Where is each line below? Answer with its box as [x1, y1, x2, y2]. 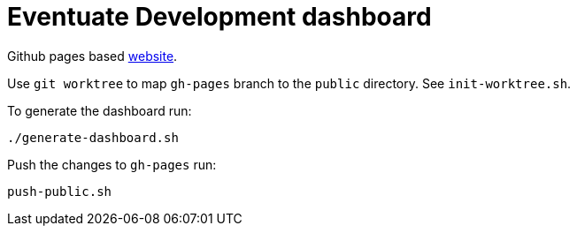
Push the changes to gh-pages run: [7, 156, 217, 172]
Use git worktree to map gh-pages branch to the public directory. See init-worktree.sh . [7, 75, 572, 91]
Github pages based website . [7, 48, 178, 64]
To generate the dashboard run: [7, 102, 192, 118]
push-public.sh [7, 184, 112, 199]
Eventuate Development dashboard [7, 2, 432, 32]
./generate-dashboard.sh [7, 130, 179, 145]
